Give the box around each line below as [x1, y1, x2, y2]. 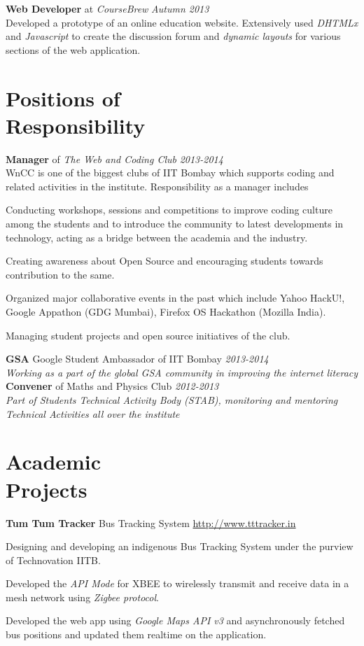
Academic [6, 447, 101, 476]
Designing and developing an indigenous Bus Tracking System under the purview [6, 539, 353, 554]
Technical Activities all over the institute [6, 406, 180, 421]
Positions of [6, 83, 120, 112]
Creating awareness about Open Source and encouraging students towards [6, 253, 323, 268]
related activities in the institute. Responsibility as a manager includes [6, 178, 309, 193]
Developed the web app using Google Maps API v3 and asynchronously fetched [6, 613, 345, 628]
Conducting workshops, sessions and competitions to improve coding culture [6, 202, 332, 217]
